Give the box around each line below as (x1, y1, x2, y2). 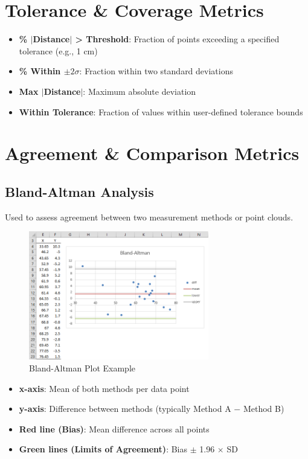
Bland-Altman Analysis (5, 182, 154, 201)
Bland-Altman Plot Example (29, 361, 135, 374)
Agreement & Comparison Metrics (5, 141, 300, 165)
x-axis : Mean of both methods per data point (19, 382, 190, 394)
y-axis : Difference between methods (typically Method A (19, 402, 231, 415)
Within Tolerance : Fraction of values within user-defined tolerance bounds (19, 105, 303, 118)
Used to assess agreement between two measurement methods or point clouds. (5, 210, 294, 223)
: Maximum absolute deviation (83, 85, 196, 97)
